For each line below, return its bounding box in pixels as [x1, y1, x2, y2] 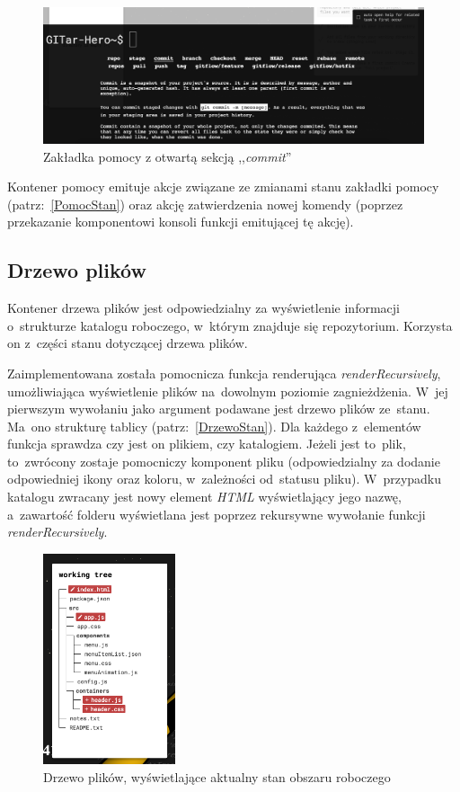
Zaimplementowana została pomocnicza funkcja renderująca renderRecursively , [7, 363, 441, 382]
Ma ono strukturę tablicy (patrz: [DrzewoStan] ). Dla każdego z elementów [7, 416, 421, 435]
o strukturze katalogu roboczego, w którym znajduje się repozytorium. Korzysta [7, 316, 453, 334]
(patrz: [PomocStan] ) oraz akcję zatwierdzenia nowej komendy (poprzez [7, 194, 403, 213]
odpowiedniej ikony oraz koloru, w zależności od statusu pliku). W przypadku [7, 469, 442, 488]
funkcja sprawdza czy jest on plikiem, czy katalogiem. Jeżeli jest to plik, [7, 434, 406, 453]
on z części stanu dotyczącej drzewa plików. [7, 334, 248, 352]
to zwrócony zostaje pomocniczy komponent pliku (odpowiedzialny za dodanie [7, 451, 440, 470]
